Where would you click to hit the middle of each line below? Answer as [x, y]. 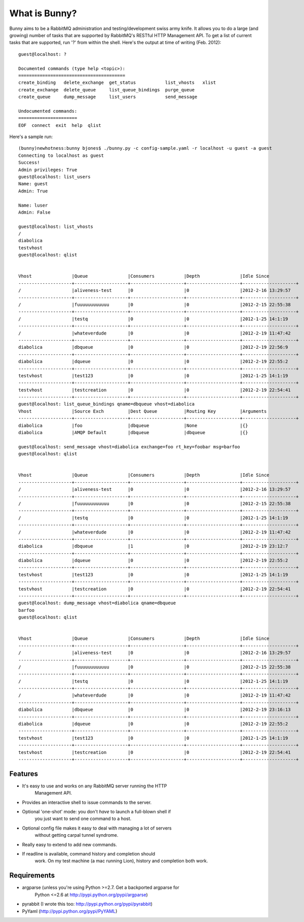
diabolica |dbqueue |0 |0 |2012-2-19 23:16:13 [155, 710]
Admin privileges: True [48, 170]
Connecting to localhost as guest [61, 155]
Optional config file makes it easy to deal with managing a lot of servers [97, 828]
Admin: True [33, 191]
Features [24, 773]
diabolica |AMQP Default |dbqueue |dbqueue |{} [133, 433]
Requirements [32, 876]
